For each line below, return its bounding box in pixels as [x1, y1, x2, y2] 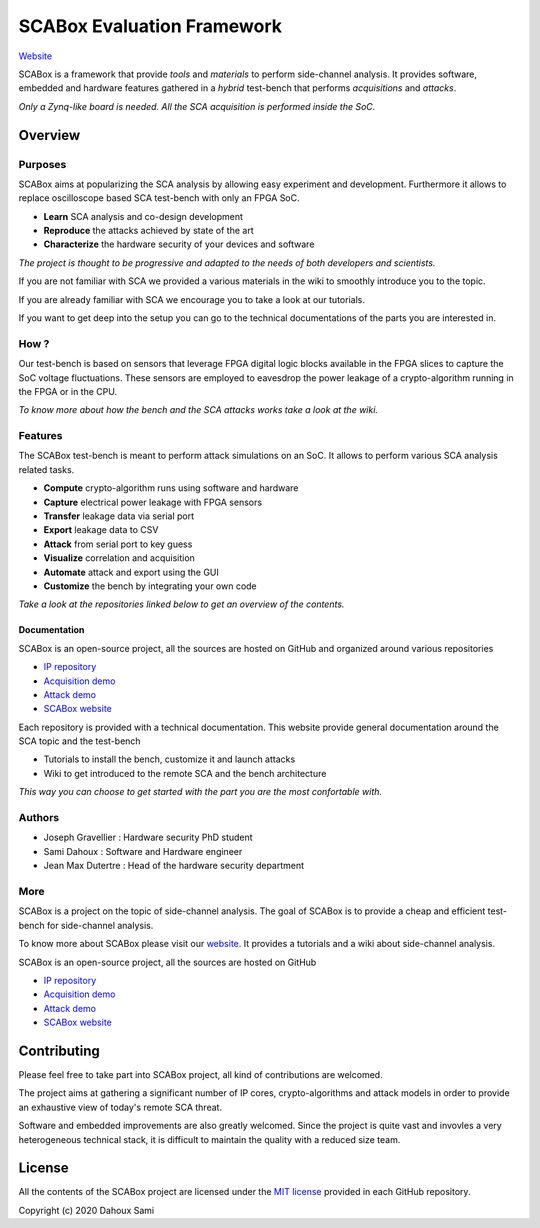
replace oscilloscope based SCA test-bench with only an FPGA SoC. [18, 192, 300, 204]
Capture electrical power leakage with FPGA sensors [43, 496, 263, 508]
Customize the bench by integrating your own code [43, 580, 257, 592]
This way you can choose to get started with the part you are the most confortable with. [18, 786, 383, 798]
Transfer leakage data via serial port [43, 510, 195, 522]
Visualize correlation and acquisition [43, 552, 195, 564]
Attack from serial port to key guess [43, 538, 193, 550]
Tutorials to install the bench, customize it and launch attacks [43, 753, 296, 765]
